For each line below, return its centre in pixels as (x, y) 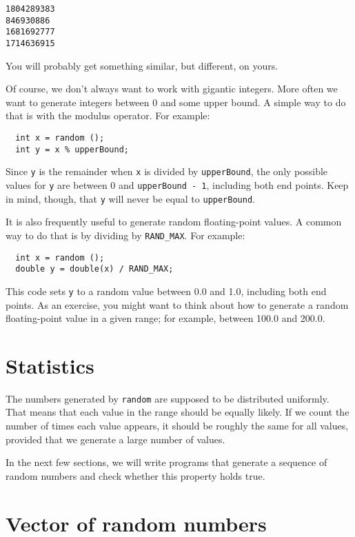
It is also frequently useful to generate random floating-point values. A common (174, 222)
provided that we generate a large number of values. (115, 439)
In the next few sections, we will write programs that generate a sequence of (166, 462)
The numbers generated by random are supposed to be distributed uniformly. (168, 398)
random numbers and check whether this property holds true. (135, 475)
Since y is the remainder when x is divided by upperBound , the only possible (167, 171)
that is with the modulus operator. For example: (108, 115)
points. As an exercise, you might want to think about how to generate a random (177, 304)
